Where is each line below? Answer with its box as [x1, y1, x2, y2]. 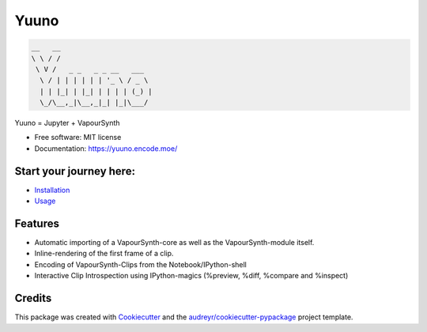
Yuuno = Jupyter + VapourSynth [14, 119, 120, 128]
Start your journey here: [14, 164, 136, 178]
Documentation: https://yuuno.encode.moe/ [34, 143, 178, 153]
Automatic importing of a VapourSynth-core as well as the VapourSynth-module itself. [34, 238, 315, 247]
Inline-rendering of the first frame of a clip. [34, 249, 174, 258]
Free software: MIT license [34, 133, 122, 142]
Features [14, 217, 59, 230]
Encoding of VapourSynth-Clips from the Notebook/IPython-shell [34, 259, 247, 269]
